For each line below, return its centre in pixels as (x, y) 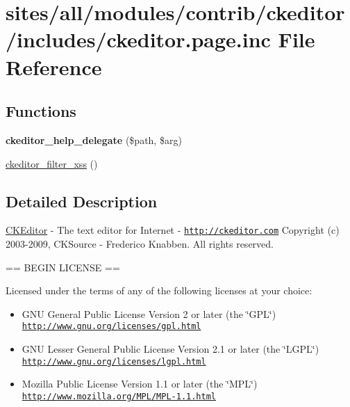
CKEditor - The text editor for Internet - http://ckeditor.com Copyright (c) (173, 230)
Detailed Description (82, 201)
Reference (54, 66)
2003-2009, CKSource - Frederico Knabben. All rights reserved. (140, 244)
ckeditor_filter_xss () (52, 163)
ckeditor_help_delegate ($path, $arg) (94, 139)
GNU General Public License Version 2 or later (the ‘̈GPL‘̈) (149, 313)
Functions (41, 111)
